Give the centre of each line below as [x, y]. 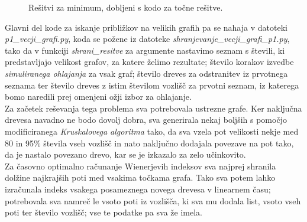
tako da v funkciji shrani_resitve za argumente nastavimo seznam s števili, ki [145, 50]
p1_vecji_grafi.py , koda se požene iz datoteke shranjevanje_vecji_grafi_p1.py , [147, 39]
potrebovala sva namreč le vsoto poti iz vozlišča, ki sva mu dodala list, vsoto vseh [153, 200]
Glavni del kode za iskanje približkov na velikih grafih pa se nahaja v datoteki [146, 27]
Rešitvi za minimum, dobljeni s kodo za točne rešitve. [126, 7]
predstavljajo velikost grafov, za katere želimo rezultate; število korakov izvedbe [149, 62]
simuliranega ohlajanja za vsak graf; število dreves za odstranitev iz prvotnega [146, 73]
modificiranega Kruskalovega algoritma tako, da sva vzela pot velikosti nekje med [152, 131]
